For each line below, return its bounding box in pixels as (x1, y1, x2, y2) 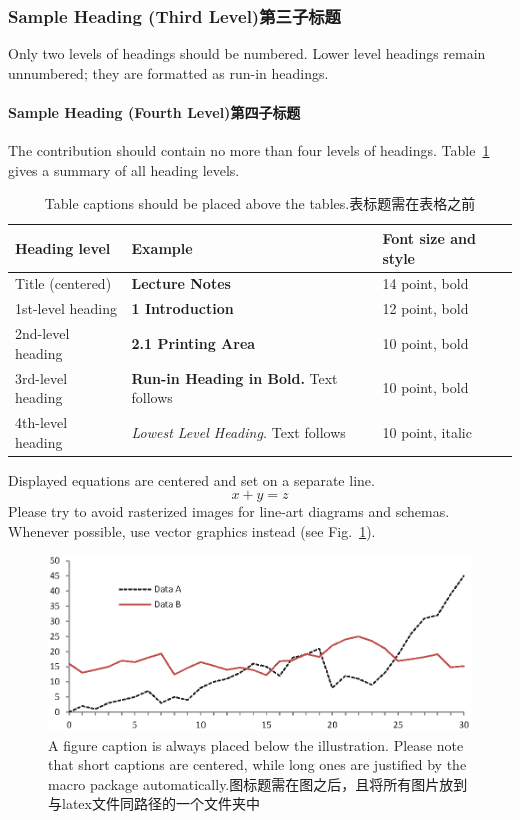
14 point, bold (382, 273, 469, 294)
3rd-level (15, 367, 68, 388)
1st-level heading (15, 298, 117, 319)
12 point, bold (382, 298, 469, 319)
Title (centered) (15, 273, 112, 294)
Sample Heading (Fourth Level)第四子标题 (8, 102, 301, 122)
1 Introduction (131, 298, 234, 319)
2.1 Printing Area (131, 332, 256, 353)
